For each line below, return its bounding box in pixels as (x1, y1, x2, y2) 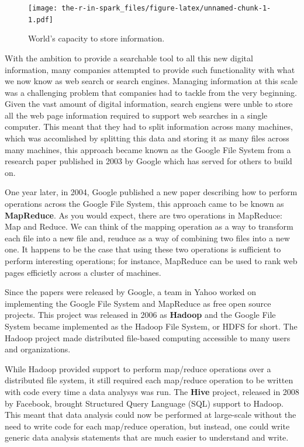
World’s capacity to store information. (28, 32, 165, 44)
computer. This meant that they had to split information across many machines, (5, 120, 293, 133)
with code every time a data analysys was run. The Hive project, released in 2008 (5, 385, 299, 397)
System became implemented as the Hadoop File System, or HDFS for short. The (5, 320, 298, 332)
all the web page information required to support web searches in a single (5, 109, 268, 121)
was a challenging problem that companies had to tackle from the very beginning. (5, 86, 297, 98)
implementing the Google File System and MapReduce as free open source (5, 297, 271, 309)
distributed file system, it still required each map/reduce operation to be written (5, 374, 293, 386)
